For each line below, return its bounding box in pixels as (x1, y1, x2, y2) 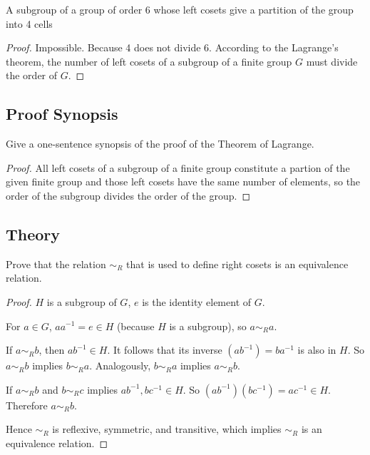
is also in (297, 342, 336, 357)
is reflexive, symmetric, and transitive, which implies (52, 421, 282, 436)
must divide (306, 53, 358, 68)
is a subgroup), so (169, 318, 247, 333)
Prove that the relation (6, 256, 106, 271)
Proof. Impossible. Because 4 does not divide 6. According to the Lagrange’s (6, 40, 339, 55)
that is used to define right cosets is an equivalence (126, 256, 349, 271)
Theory (6, 223, 61, 245)
